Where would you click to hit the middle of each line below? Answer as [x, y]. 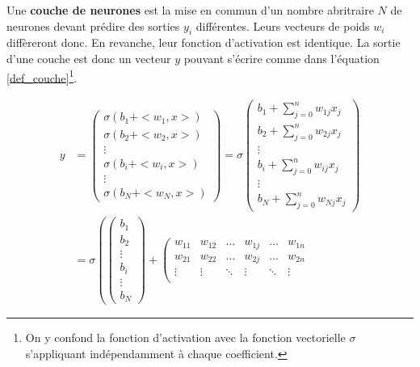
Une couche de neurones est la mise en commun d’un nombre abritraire [190, 10]
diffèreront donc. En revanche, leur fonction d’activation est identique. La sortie [204, 42]
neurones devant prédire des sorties [93, 25]
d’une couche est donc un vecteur [89, 58]
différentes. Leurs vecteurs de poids [283, 25]
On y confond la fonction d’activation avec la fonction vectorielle [185, 337]
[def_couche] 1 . [42, 76]
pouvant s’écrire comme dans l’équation [281, 58]
